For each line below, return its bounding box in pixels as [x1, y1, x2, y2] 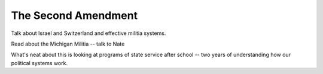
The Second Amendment [11, 9, 138, 22]
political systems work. [11, 59, 68, 66]
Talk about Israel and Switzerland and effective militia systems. [11, 30, 166, 37]
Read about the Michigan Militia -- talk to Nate [11, 40, 125, 47]
